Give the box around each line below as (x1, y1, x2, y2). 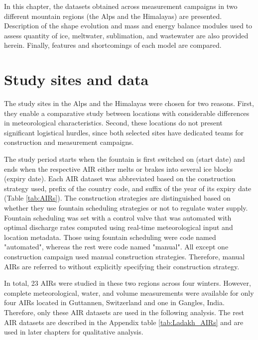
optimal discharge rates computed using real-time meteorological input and (4, 222, 233, 232)
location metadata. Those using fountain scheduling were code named (4, 231, 216, 242)
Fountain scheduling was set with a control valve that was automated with (4, 212, 232, 223)
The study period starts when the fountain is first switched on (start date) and (4, 154, 245, 164)
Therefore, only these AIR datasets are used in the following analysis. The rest (4, 307, 244, 317)
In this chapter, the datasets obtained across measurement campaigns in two (4, 1, 238, 11)
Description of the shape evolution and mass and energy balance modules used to (4, 20, 253, 31)
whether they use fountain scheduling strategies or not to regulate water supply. (4, 203, 248, 213)
